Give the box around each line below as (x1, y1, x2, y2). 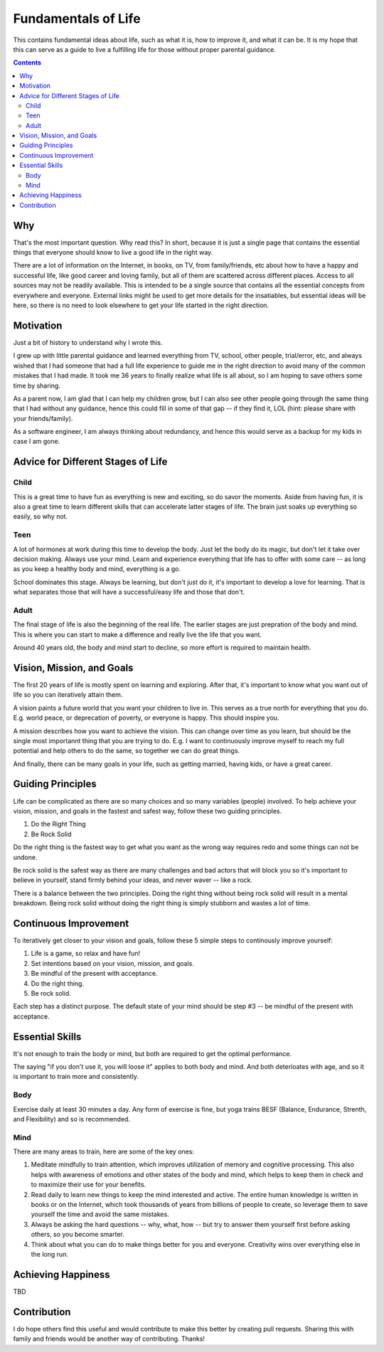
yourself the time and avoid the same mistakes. (31, 1210, 170, 1219)
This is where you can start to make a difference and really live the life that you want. (13, 630, 262, 639)
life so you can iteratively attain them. (13, 691, 123, 699)
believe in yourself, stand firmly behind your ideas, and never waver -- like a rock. (13, 875, 252, 885)
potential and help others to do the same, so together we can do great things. (13, 747, 240, 755)
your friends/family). (13, 414, 73, 422)
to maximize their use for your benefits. (31, 1181, 146, 1189)
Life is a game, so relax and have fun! (31, 949, 141, 958)
